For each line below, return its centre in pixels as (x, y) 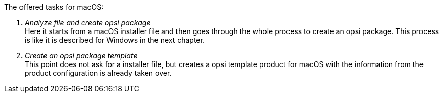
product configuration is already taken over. (98, 73)
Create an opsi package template (81, 56)
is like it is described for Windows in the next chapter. (115, 40)
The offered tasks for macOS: (54, 7)
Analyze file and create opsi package (88, 23)
